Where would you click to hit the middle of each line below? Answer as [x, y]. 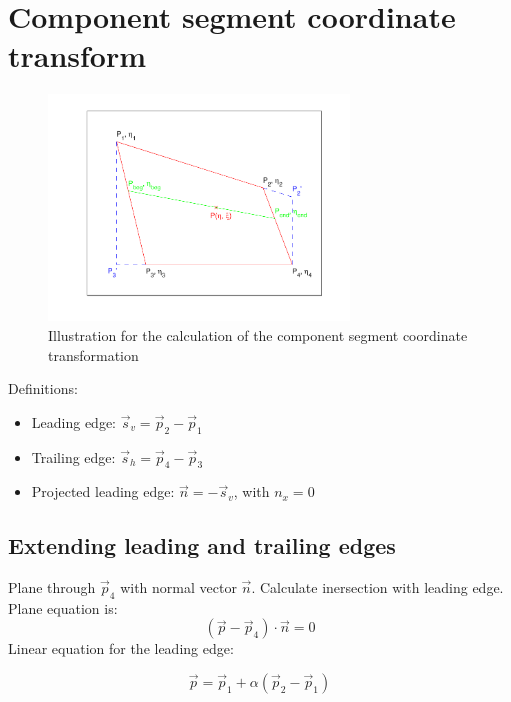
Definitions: [43, 388]
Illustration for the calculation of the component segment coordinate [258, 334]
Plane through [52, 587]
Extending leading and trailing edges [202, 545]
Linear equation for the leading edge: [121, 648]
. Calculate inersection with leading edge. [377, 587]
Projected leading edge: [103, 491]
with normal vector [178, 587]
